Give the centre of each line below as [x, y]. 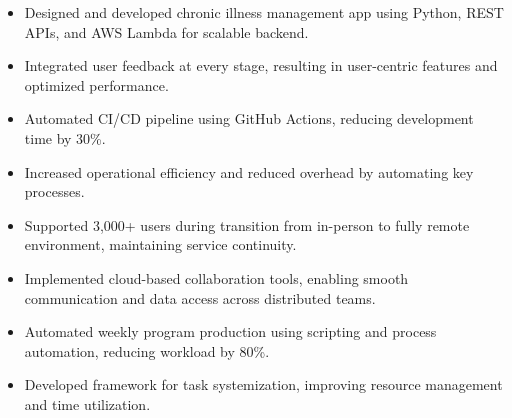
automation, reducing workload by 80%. [147, 350]
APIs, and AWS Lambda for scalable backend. [166, 31]
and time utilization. [87, 403]
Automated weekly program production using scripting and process [230, 331]
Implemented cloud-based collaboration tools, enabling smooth [216, 277]
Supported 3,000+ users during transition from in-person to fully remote [247, 224]
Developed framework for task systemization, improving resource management [263, 384]
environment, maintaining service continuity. [160, 244]
